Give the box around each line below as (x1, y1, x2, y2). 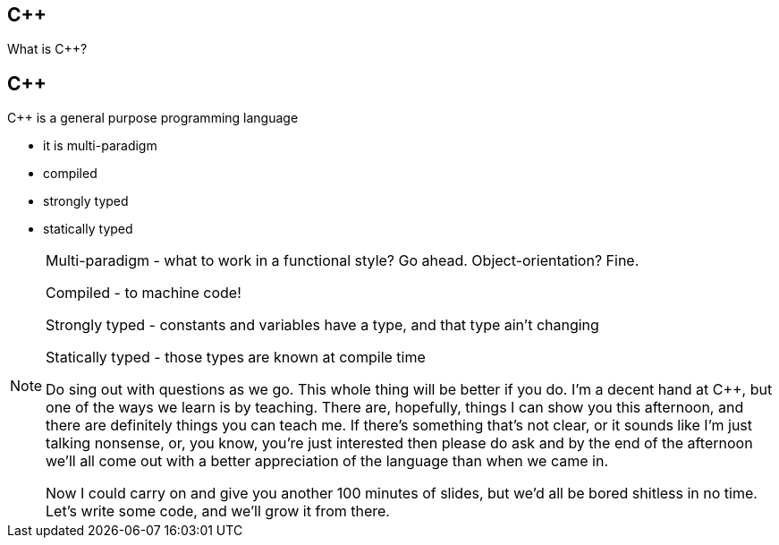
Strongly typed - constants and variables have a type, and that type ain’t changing (46, 316, 599, 335)
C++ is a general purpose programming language (7, 110, 299, 126)
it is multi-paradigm (43, 138, 157, 154)
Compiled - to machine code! (46, 284, 241, 302)
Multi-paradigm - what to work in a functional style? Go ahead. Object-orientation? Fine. (46, 251, 639, 270)
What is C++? (7, 41, 88, 57)
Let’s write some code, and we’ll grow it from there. (46, 502, 390, 521)
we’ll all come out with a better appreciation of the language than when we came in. (46, 452, 608, 471)
